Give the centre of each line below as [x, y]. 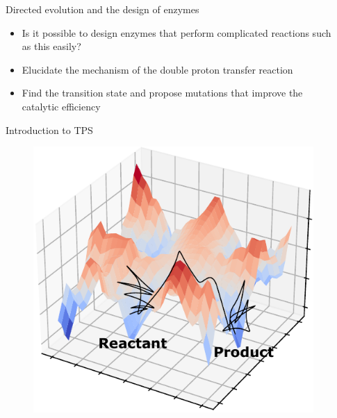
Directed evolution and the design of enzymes [102, 9]
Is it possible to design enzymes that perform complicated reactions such [176, 32]
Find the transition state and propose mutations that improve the [162, 93]
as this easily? [51, 46]
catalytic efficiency [61, 106]
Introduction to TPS [49, 129]
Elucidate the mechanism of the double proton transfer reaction [157, 69]
